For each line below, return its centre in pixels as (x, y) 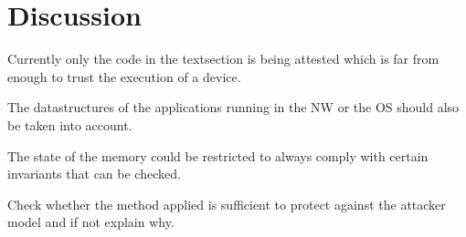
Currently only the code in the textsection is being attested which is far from (223, 59)
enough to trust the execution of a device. (124, 76)
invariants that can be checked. (94, 174)
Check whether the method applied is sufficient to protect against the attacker (227, 204)
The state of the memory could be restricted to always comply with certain (218, 155)
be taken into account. (70, 124)
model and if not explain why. (91, 222)
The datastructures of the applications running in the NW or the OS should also (233, 107)
